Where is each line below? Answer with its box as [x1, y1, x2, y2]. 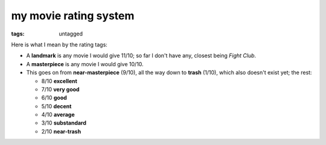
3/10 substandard [41, 119, 87, 126]
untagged [59, 30, 83, 37]
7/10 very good [41, 85, 80, 93]
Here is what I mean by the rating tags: [11, 41, 108, 48]
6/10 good [41, 94, 68, 102]
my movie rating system [11, 9, 135, 22]
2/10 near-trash [41, 128, 81, 135]
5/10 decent [41, 102, 72, 110]
